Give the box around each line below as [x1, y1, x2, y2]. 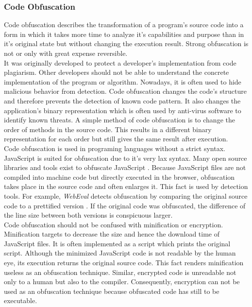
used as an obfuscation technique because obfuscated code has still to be [4, 286, 219, 296]
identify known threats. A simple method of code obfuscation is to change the [4, 115, 235, 125]
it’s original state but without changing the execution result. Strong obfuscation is [4, 38, 249, 49]
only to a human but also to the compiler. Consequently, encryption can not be [4, 276, 240, 287]
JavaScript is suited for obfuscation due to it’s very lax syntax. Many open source [4, 153, 247, 163]
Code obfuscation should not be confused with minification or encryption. [4, 219, 223, 229]
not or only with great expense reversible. [4, 48, 128, 58]
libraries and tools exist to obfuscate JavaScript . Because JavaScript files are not [4, 162, 246, 172]
